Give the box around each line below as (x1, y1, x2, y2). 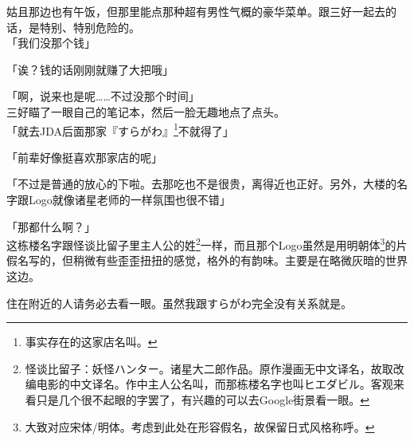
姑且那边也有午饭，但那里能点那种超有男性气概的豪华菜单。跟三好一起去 (6, 3, 385, 19)
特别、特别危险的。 (39, 18, 140, 35)
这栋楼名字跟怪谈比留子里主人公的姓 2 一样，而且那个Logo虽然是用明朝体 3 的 (6, 234, 396, 253)
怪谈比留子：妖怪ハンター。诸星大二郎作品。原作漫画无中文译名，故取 (25, 360, 393, 376)
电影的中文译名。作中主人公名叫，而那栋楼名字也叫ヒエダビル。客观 (36, 376, 393, 392)
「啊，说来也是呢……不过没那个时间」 (6, 88, 200, 104)
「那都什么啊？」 (6, 218, 96, 234)
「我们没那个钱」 (6, 34, 96, 51)
